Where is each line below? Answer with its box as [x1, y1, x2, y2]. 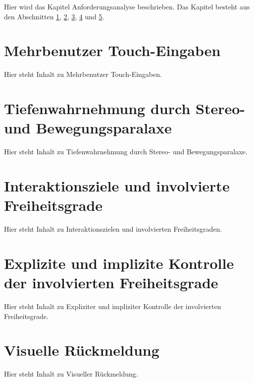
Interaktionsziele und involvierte [4, 176, 230, 195]
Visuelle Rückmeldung [4, 340, 159, 360]
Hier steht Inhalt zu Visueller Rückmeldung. [4, 369, 138, 379]
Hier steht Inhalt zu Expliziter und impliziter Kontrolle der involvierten [4, 301, 221, 312]
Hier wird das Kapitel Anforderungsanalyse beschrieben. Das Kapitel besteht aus [4, 1, 250, 11]
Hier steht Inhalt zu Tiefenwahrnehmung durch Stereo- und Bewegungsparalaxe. [4, 146, 248, 157]
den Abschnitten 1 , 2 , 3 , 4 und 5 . [4, 11, 104, 21]
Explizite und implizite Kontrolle [4, 253, 234, 273]
